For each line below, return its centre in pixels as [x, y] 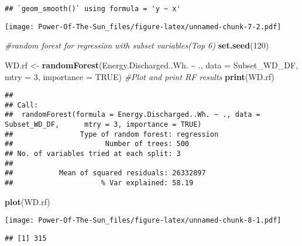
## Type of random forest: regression [112, 134]
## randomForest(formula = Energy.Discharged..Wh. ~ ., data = [133, 115]
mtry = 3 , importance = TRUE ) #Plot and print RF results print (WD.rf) [140, 76]
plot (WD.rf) [28, 201]
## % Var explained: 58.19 [99, 183]
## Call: [22, 105]
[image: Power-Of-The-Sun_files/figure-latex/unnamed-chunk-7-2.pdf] [143, 27]
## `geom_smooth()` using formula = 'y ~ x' [93, 9]
